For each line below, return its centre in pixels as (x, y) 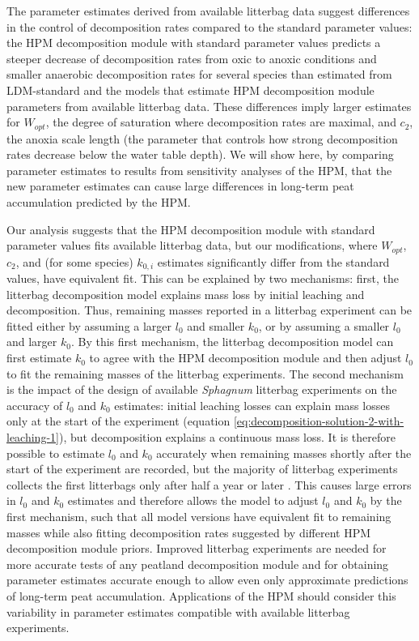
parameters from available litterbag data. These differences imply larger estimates (209, 106)
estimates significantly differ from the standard (273, 261)
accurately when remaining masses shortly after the (284, 453)
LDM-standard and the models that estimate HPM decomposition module (190, 90)
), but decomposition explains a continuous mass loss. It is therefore (227, 437)
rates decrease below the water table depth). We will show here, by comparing (200, 154)
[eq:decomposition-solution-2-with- (319, 421)
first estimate (39, 358)
